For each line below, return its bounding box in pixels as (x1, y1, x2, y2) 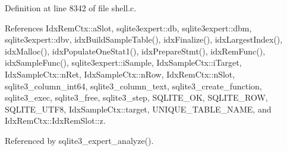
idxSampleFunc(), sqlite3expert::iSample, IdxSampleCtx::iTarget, (5, 56, 242, 69)
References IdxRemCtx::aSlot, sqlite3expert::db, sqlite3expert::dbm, (5, 21, 252, 34)
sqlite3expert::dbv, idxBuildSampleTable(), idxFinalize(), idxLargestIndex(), (5, 33, 283, 46)
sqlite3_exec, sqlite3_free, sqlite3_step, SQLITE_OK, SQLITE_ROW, (5, 91, 268, 104)
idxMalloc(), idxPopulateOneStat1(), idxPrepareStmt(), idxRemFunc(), (5, 44, 266, 57)
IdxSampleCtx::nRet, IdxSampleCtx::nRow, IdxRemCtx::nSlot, (5, 68, 235, 80)
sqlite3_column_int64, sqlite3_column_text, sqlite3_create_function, (5, 79, 262, 92)
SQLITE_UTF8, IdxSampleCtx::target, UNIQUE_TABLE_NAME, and (5, 102, 272, 115)
